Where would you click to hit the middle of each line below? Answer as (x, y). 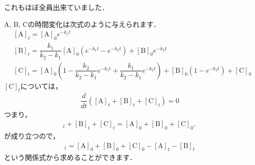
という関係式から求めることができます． (70, 157)
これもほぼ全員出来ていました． (56, 7)
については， (41, 85)
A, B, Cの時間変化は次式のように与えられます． (82, 24)
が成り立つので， (32, 135)
